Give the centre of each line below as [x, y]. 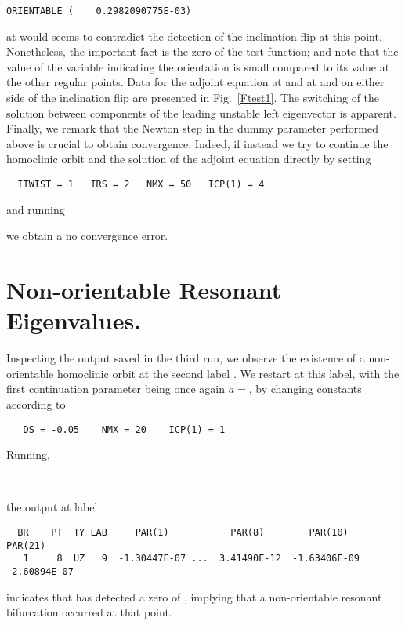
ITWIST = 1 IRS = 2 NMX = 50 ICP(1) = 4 [141, 184]
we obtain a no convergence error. [87, 236]
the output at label [52, 507]
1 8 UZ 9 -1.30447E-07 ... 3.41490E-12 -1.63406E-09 [192, 559]
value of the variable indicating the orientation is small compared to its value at [198, 66]
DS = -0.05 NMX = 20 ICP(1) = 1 [124, 429]
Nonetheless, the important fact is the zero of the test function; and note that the [202, 51]
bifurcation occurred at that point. [89, 612]
